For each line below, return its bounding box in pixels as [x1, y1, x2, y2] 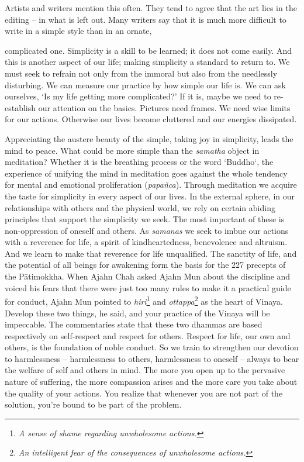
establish [5, 101, 36, 113]
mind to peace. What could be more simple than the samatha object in [5, 144, 260, 156]
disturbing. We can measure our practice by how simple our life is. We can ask [5, 78, 286, 91]
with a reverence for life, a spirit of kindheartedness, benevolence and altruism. [5, 236, 288, 248]
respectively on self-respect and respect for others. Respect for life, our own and [5, 329, 291, 342]
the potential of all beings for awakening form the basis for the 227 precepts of [5, 258, 286, 271]
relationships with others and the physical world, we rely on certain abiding [5, 201, 275, 213]
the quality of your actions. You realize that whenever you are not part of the [5, 387, 283, 399]
